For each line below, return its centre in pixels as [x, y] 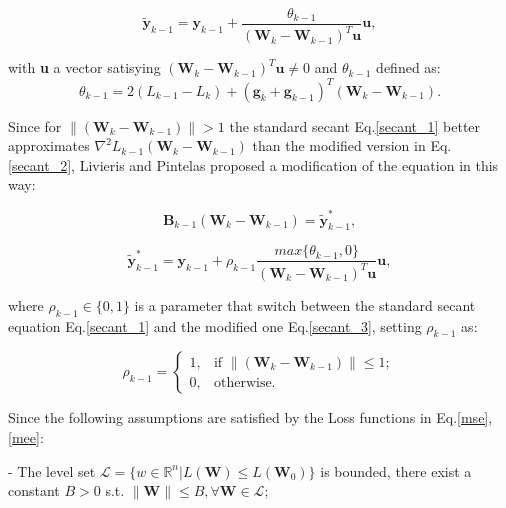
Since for [35, 125]
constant [34, 490]
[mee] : [26, 436]
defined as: [408, 67]
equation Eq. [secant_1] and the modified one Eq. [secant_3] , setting [215, 325]
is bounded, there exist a [396, 470]
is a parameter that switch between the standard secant [305, 304]
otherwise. [244, 382]
